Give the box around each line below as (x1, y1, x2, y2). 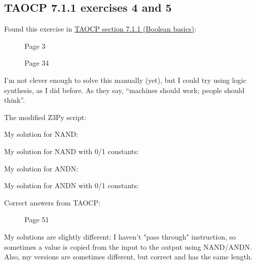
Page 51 (24, 214, 49, 225)
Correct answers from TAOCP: (4, 197, 101, 208)
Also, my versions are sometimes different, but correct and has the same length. (4, 251, 252, 262)
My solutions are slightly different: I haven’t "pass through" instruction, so (4, 231, 236, 242)
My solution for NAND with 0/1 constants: (4, 145, 139, 156)
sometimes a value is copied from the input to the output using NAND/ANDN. (4, 241, 252, 252)
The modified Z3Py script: (4, 111, 87, 122)
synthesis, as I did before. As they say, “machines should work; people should (4, 84, 245, 95)
